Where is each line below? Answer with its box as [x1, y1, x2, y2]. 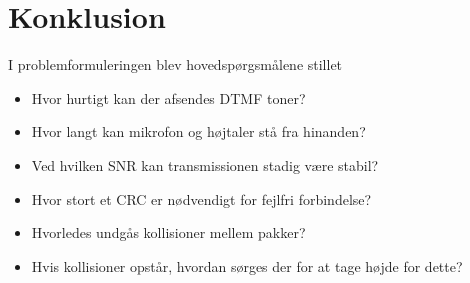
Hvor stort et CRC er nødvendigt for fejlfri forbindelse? [31, 188, 372, 209]
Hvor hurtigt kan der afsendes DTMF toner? [31, 87, 306, 108]
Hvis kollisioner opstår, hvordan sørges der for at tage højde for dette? [31, 255, 463, 276]
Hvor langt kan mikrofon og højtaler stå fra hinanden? [31, 121, 366, 142]
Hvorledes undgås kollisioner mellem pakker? [31, 222, 306, 243]
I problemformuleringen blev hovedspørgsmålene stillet [8, 54, 343, 75]
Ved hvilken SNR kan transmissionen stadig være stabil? [31, 154, 379, 175]
